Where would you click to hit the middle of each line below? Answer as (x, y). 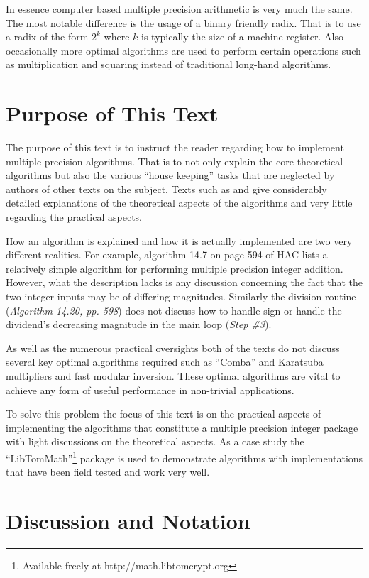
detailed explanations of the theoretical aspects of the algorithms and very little (179, 203)
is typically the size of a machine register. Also (243, 37)
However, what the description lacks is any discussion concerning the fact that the (184, 282)
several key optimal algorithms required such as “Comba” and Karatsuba (165, 362)
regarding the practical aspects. (74, 217)
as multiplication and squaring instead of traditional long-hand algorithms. (169, 64)
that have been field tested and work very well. (108, 472)
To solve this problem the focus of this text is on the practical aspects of (164, 414)
